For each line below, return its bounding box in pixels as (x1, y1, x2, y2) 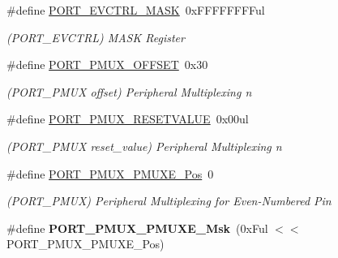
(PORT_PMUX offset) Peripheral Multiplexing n (6, 83, 252, 100)
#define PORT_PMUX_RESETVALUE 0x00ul (6, 110, 249, 127)
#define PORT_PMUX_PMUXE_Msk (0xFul (6, 219, 268, 236)
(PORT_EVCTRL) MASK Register (6, 28, 185, 45)
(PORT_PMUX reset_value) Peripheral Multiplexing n (6, 137, 282, 154)
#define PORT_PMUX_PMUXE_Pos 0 (6, 165, 214, 182)
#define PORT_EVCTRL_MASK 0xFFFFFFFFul (6, 2, 265, 18)
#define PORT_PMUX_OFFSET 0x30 (6, 56, 208, 73)
